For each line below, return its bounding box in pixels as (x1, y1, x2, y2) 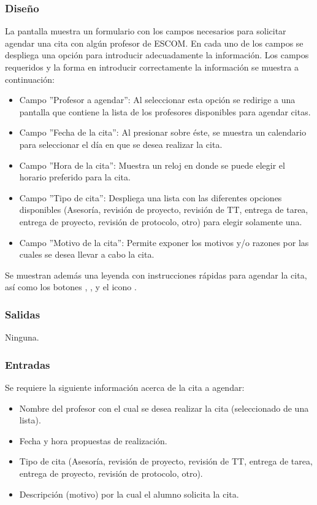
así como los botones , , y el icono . (5, 280, 137, 293)
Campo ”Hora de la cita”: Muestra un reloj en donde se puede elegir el (19, 158, 285, 171)
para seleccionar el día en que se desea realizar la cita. (19, 137, 223, 150)
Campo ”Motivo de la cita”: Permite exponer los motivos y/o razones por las (19, 236, 309, 249)
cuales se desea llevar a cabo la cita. (19, 248, 155, 261)
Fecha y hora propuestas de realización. (19, 434, 167, 447)
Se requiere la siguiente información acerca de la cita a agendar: (5, 380, 245, 393)
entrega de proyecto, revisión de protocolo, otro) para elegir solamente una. (19, 215, 302, 228)
